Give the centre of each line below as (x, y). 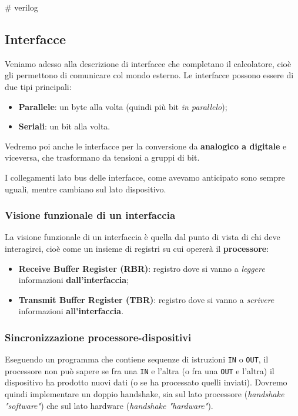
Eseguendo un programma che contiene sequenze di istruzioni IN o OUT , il (137, 359)
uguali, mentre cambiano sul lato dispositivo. (86, 189)
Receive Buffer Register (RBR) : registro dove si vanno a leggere (142, 268)
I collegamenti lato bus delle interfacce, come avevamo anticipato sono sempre (145, 177)
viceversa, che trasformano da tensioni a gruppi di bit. (102, 157)
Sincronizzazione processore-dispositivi (98, 337)
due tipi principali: (38, 86)
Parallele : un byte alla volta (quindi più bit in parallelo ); (123, 106)
